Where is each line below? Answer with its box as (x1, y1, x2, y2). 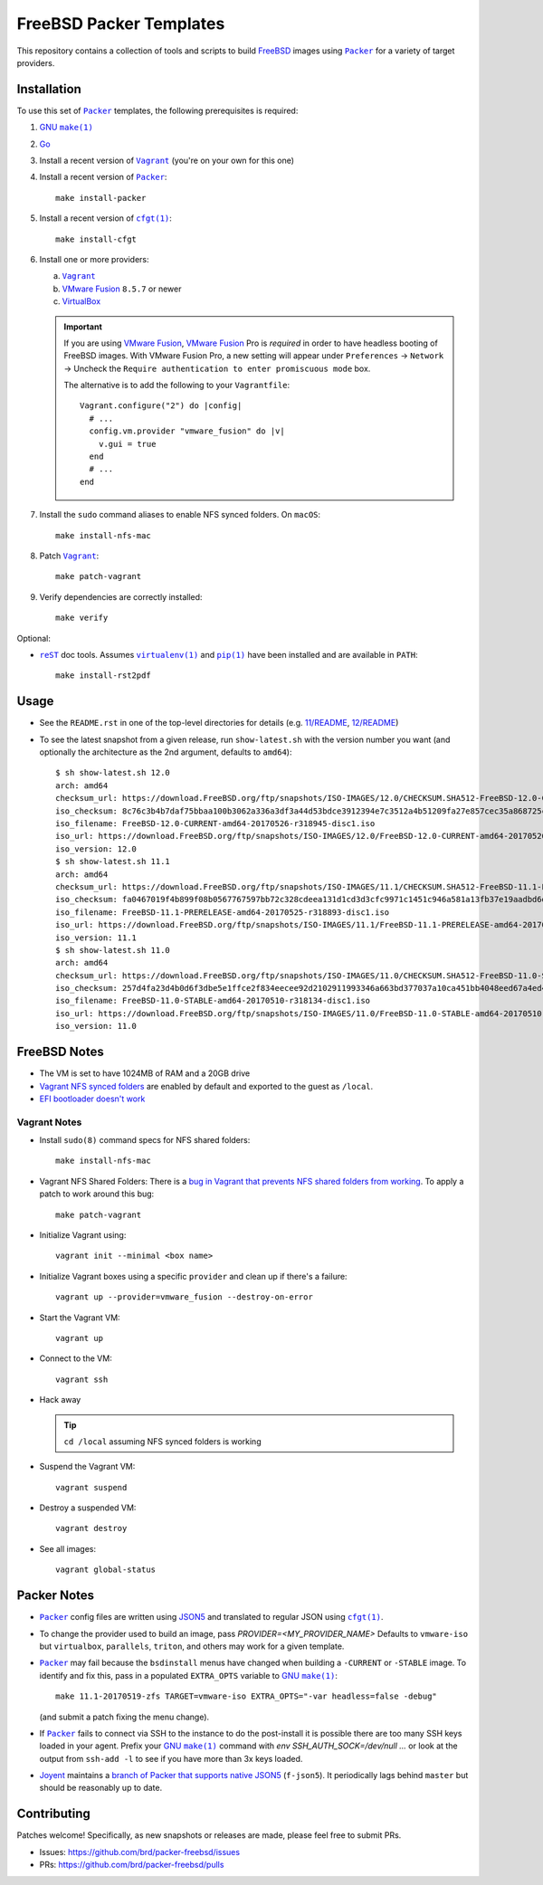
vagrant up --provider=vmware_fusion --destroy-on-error (55, 1292, 314, 1302)
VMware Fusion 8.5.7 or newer (62, 283, 182, 294)
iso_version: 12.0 (55, 843, 138, 854)
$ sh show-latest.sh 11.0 (55, 945, 171, 955)
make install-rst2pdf (55, 671, 151, 681)
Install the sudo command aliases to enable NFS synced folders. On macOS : (39, 509, 321, 520)
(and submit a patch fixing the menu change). (39, 1711, 210, 1722)
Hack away (39, 1395, 81, 1405)
